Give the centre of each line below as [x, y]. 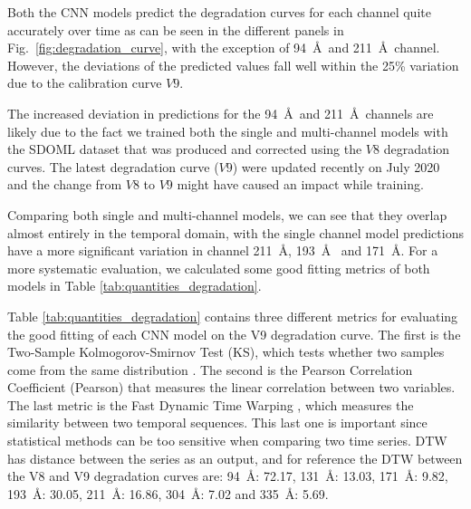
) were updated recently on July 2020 [336, 166]
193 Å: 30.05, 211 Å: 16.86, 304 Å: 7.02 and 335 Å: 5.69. [168, 493]
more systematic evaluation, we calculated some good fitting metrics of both [219, 268]
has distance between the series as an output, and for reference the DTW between [235, 458]
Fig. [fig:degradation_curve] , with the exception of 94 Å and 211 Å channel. [224, 48]
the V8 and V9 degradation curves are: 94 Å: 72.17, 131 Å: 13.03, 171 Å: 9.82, [228, 476]
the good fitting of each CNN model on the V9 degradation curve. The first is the [234, 334]
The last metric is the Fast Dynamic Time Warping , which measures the [211, 404]
